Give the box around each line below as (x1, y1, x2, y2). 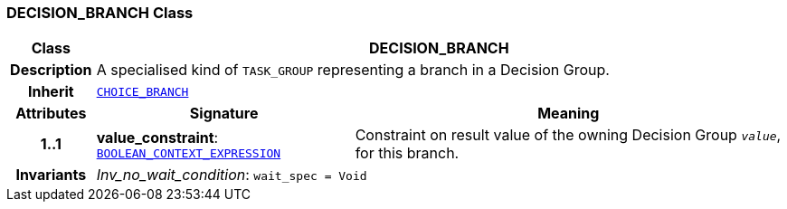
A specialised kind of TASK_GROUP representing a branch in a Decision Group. (96, 61, 610, 80)
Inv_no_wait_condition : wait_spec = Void (96, 166, 367, 185)
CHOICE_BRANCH (96, 84, 189, 99)
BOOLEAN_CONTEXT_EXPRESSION (96, 146, 281, 160)
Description (10, 61, 92, 80)
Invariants (15, 166, 87, 185)
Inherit (27, 82, 74, 101)
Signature (189, 104, 259, 123)
